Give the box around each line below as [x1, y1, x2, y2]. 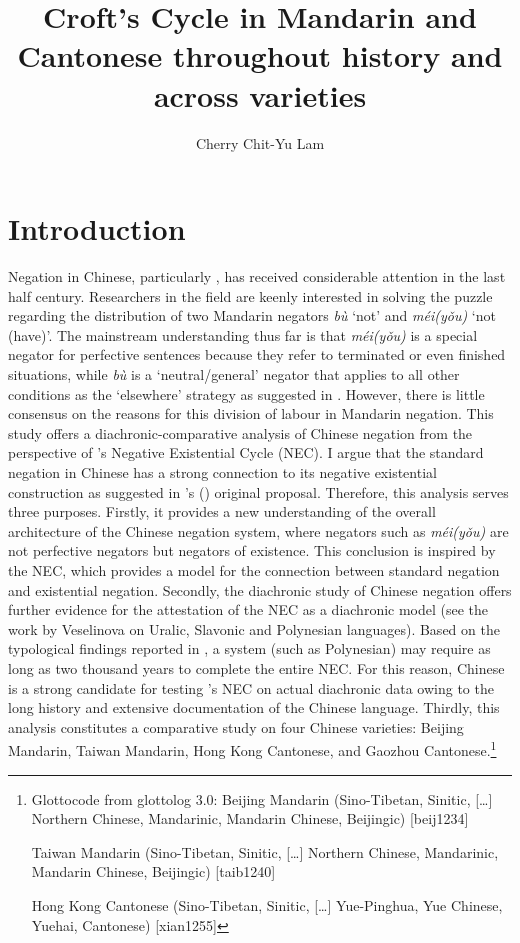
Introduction [8, 208, 186, 249]
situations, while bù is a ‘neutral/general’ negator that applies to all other [8, 364, 460, 384]
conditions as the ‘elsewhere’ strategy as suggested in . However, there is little [8, 383, 485, 404]
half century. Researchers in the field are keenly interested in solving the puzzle [8, 285, 493, 306]
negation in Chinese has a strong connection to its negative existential [8, 461, 437, 482]
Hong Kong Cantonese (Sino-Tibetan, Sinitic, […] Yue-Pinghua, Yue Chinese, [31, 894, 503, 915]
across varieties [153, 74, 367, 115]
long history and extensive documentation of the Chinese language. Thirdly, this [8, 697, 500, 718]
